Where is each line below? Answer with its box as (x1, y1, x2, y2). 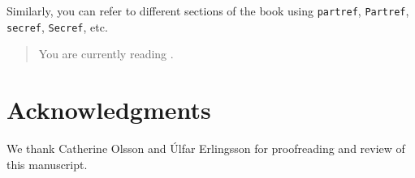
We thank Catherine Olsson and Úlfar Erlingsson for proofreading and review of (6, 140, 405, 157)
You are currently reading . (38, 45, 174, 62)
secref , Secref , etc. (6, 18, 108, 35)
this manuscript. (6, 155, 88, 172)
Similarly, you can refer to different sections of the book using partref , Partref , (6, 2, 409, 19)
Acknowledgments (6, 93, 211, 126)
